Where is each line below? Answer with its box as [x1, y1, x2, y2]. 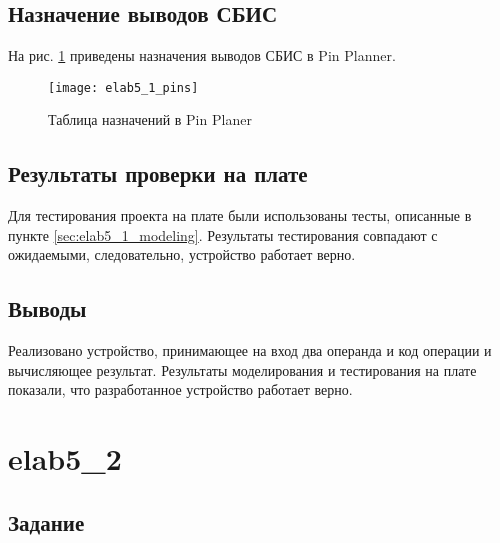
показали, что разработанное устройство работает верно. [8, 379, 353, 400]
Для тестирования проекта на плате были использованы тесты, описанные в [8, 205, 472, 226]
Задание [8, 506, 85, 537]
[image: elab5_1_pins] [48, 80, 199, 95]
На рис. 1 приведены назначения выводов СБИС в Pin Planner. [8, 45, 396, 66]
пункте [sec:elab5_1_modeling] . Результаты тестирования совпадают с [8, 224, 438, 245]
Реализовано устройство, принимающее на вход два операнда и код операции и [8, 340, 492, 361]
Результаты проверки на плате [8, 158, 308, 189]
